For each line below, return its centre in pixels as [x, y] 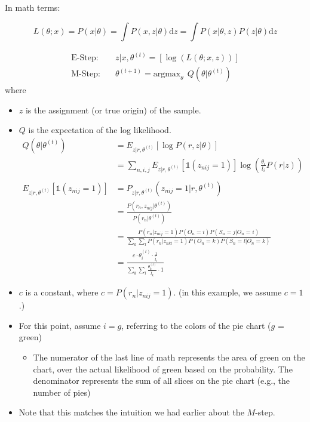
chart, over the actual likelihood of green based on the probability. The [163, 369]
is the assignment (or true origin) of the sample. [113, 110]
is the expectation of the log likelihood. [100, 130]
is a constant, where [62, 292]
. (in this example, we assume [228, 292]
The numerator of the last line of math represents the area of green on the [169, 357]
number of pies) [62, 392]
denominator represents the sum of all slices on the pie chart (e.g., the [162, 381]
